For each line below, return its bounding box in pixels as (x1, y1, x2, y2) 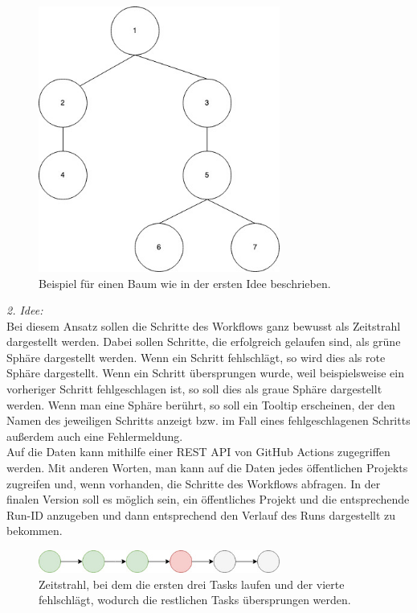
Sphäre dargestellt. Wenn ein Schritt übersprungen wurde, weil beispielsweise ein (6, 364, 404, 381)
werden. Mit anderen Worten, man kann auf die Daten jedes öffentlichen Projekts (6, 459, 408, 476)
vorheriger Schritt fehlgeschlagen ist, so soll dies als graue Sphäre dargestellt (6, 381, 382, 397)
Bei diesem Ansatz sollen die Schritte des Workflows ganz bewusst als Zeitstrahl (6, 317, 401, 334)
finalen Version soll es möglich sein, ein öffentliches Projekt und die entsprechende (6, 491, 410, 508)
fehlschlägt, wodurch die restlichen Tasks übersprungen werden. (39, 591, 351, 608)
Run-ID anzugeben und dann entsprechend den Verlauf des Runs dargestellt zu (6, 506, 396, 523)
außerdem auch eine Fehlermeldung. (6, 427, 183, 444)
